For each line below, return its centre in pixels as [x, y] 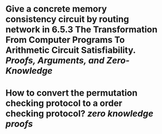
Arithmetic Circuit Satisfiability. [71, 50]
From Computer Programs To [65, 40]
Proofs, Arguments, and [55, 60]
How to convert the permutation [72, 93]
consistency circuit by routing [67, 19]
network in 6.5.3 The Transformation [81, 30]
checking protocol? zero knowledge [80, 114]
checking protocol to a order [64, 103]
